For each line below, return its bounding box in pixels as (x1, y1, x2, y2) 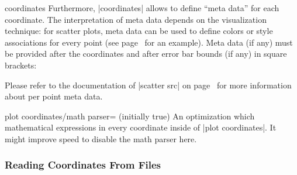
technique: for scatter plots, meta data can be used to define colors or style (5, 25, 273, 37)
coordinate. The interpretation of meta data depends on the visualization (5, 13, 267, 25)
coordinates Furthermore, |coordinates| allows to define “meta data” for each (5, 2, 279, 13)
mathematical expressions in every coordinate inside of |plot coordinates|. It (5, 121, 277, 133)
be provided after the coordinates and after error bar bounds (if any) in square (5, 47, 287, 60)
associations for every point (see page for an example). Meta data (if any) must (5, 36, 293, 48)
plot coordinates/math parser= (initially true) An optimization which (5, 109, 255, 122)
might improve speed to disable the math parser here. (5, 132, 197, 145)
